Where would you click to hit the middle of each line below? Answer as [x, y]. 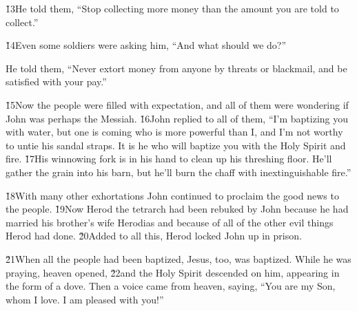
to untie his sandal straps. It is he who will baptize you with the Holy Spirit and [176, 145]
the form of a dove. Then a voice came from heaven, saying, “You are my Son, [171, 286]
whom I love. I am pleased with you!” [85, 299]
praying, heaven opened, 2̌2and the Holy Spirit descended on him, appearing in [173, 272]
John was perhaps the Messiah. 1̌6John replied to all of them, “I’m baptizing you [177, 118]
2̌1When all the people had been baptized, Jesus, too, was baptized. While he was [178, 258]
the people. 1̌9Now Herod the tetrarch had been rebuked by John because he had [177, 209]
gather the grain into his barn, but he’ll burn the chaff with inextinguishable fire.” [178, 172]
